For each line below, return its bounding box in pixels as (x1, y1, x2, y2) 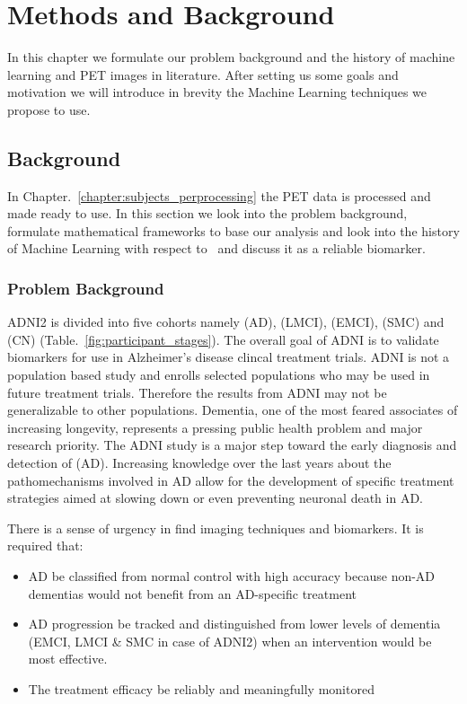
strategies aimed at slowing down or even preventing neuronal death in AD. (7, 488, 423, 507)
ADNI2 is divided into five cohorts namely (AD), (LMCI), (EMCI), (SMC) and (7, 312, 445, 331)
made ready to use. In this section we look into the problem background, (7, 204, 408, 223)
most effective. (28, 649, 108, 668)
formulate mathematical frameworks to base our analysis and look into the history (7, 221, 460, 240)
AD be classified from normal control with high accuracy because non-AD (28, 567, 436, 585)
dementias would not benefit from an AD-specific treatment (28, 584, 357, 603)
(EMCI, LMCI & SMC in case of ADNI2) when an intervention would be (28, 631, 432, 650)
